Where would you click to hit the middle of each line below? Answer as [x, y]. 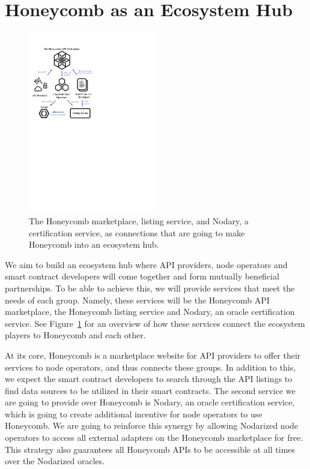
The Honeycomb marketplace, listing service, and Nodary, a [139, 220]
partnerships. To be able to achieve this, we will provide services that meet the [150, 288]
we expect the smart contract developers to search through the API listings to [149, 379]
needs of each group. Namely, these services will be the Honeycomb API [137, 300]
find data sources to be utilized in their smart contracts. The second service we [150, 390]
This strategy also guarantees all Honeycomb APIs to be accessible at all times [150, 449]
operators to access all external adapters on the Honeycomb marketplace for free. [154, 438]
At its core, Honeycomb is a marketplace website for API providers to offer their [153, 355]
